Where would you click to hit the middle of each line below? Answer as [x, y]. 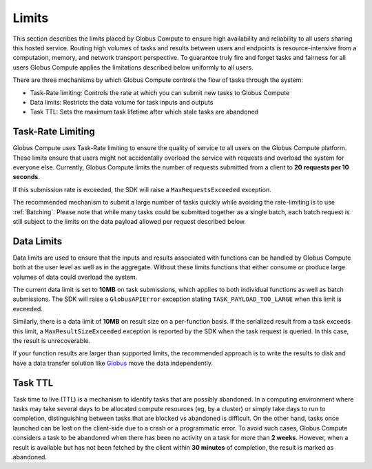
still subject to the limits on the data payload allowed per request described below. [129, 221]
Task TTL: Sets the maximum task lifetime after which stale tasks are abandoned [144, 112]
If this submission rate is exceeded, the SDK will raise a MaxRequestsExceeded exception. [142, 189]
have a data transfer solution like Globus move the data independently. [113, 363]
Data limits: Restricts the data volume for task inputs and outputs [122, 102]
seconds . [27, 177]
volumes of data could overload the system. [75, 277]
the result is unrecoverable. [52, 340]
